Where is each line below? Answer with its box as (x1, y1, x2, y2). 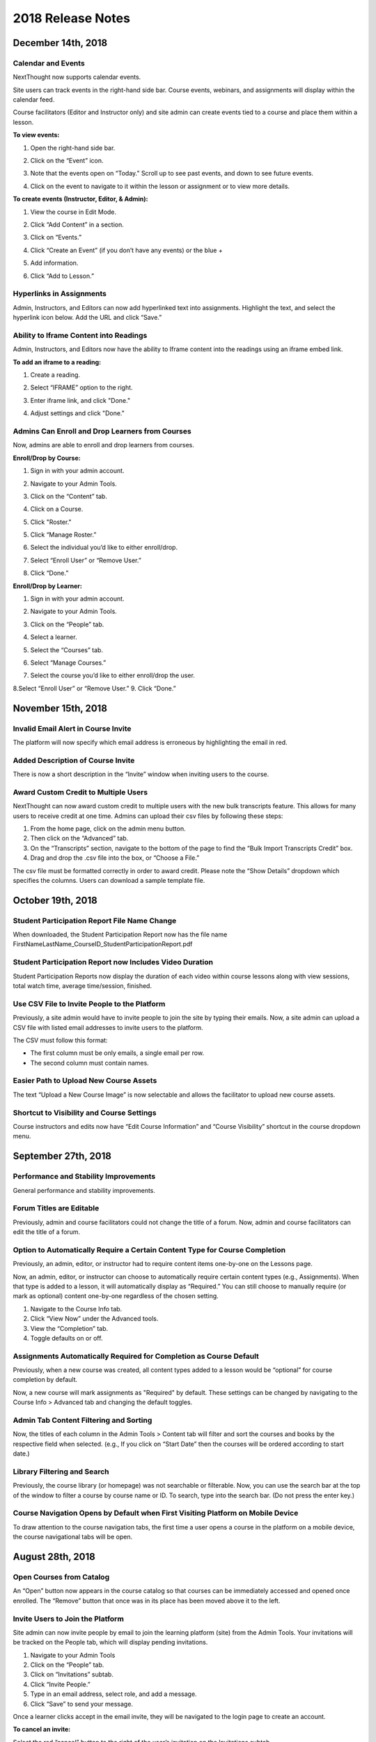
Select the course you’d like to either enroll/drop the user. (30, 671, 195, 679)
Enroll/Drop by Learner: (13, 582, 83, 590)
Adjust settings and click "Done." (30, 409, 125, 417)
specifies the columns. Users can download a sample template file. (13, 876, 205, 884)
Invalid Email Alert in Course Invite (13, 723, 132, 733)
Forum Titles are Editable (13, 1203, 100, 1213)
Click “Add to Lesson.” (30, 272, 94, 280)
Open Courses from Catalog (13, 1572, 110, 1582)
